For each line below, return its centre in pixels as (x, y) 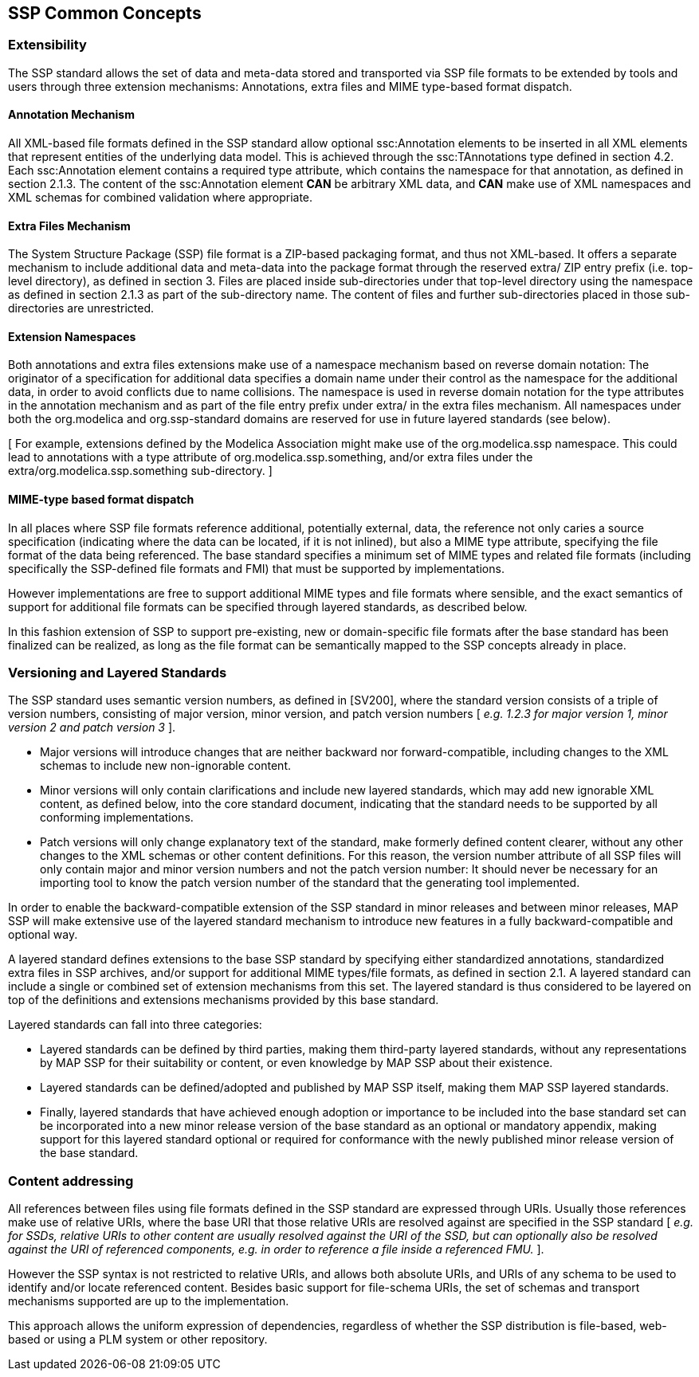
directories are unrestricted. (81, 308)
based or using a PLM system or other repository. (138, 1340)
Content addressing (71, 1181)
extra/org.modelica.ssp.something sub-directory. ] (140, 471)
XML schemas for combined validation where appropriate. (161, 198)
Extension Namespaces (72, 336)
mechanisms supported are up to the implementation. (149, 1301)
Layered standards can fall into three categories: (135, 1025)
